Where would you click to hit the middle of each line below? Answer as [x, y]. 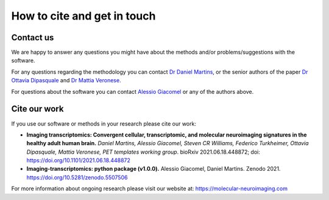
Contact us [33, 37]
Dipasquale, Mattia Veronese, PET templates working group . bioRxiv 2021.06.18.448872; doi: [143, 152]
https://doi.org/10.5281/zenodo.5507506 [77, 177]
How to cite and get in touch [83, 16]
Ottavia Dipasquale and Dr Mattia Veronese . [66, 80]
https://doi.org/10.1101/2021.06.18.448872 [79, 160]
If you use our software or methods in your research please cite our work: [104, 123]
